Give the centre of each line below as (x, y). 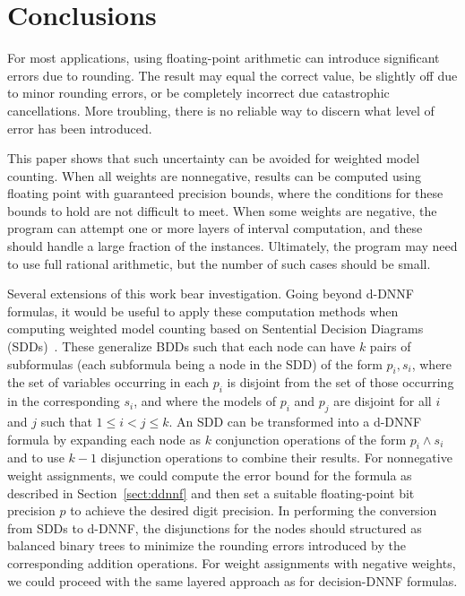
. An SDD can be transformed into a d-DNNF (295, 422)
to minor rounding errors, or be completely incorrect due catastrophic (198, 93)
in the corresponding (64, 401)
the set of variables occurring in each (108, 382)
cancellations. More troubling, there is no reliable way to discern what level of (221, 110)
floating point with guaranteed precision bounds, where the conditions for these (225, 193)
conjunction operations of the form (311, 439)
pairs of (390, 346)
